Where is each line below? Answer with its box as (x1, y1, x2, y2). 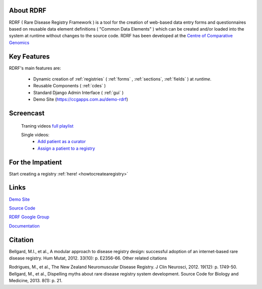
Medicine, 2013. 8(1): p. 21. (9, 278, 63, 284)
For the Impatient (9, 158, 62, 166)
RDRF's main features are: (9, 65, 62, 71)
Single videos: (21, 131, 49, 138)
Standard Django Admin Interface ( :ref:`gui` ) (33, 90, 124, 96)
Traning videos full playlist (21, 123, 74, 128)
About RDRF (9, 6, 47, 15)
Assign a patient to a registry (37, 145, 95, 151)
